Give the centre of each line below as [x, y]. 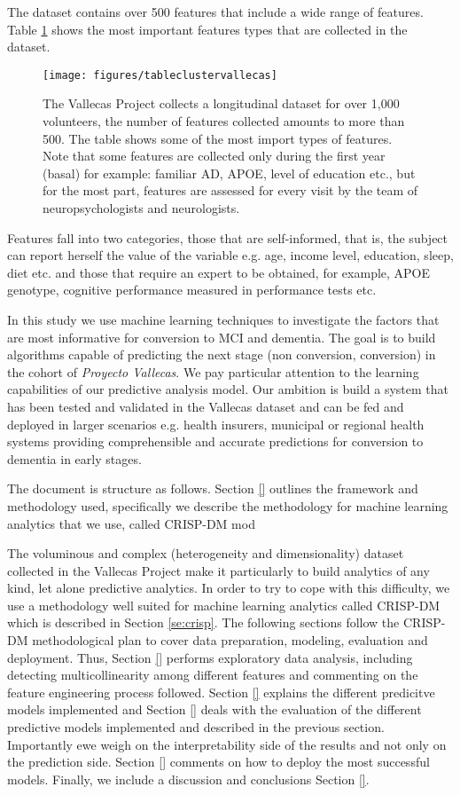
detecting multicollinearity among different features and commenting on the [213, 675]
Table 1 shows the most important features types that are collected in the [207, 29]
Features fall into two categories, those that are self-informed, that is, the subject [228, 237]
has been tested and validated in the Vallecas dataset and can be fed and [206, 406]
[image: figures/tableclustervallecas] [160, 75]
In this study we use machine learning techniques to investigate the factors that [223, 319]
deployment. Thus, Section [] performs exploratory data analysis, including [210, 657]
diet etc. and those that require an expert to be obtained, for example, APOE [219, 272]
